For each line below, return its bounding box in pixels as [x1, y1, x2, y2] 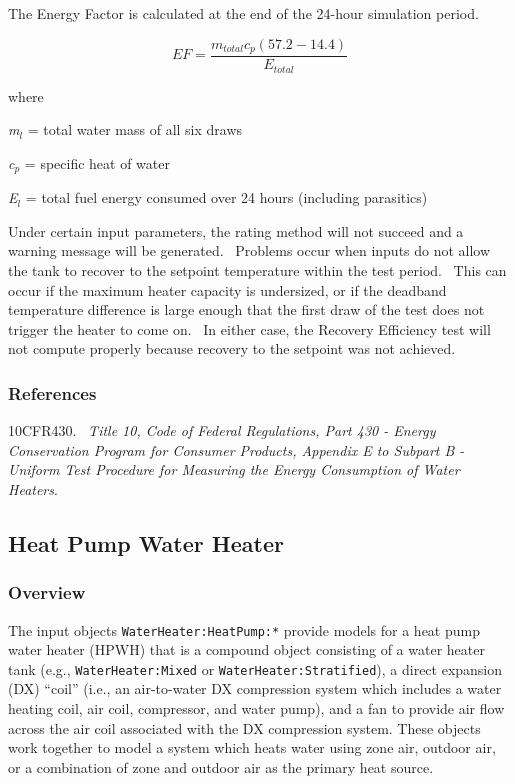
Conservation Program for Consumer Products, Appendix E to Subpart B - [8, 439, 465, 460]
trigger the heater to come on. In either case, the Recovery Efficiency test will [8, 318, 491, 339]
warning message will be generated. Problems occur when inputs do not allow [8, 240, 491, 261]
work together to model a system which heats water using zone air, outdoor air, [8, 737, 496, 758]
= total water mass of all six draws [27, 119, 243, 140]
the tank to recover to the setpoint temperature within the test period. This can [8, 259, 507, 280]
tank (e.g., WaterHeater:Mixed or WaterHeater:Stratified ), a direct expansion [8, 658, 503, 679]
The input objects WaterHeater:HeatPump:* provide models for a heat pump [8, 619, 480, 640]
